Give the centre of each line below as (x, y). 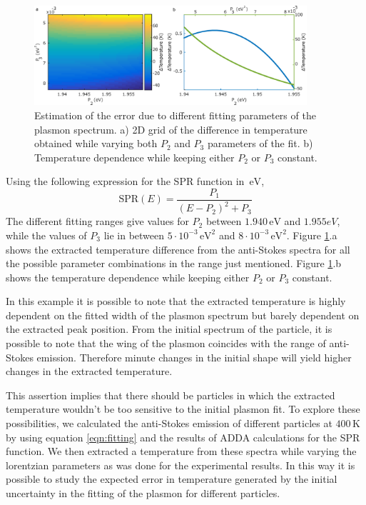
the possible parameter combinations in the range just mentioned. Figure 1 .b (174, 263)
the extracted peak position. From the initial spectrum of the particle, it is (169, 329)
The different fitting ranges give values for (97, 221)
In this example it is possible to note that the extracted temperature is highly (176, 301)
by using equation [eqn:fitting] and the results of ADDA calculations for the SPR (183, 437)
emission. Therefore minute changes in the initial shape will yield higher (194, 357)
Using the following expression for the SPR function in (125, 181)
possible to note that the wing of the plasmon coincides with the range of (166, 343)
